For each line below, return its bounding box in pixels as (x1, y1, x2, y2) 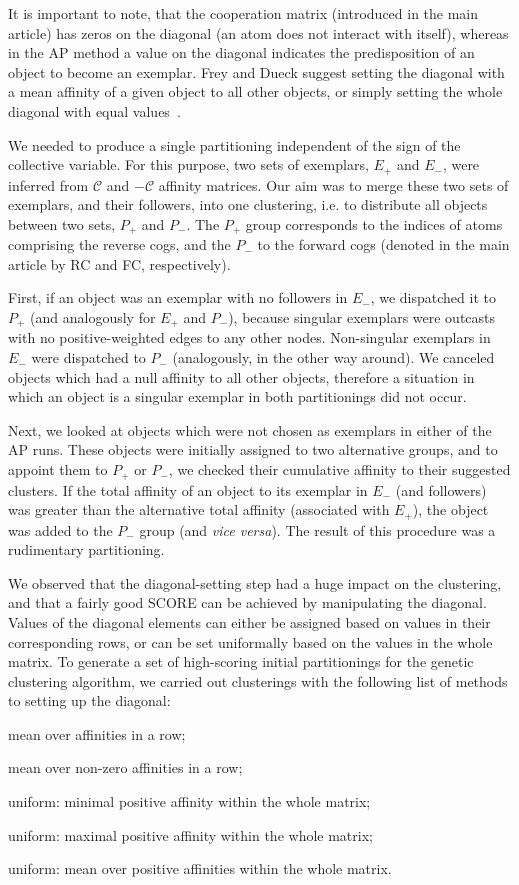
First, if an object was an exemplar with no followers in (8, 287, 348, 308)
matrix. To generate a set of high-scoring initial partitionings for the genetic (8, 651, 474, 672)
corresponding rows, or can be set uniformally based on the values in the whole (8, 631, 493, 652)
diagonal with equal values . (8, 100, 181, 121)
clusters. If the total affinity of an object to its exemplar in (8, 479, 368, 500)
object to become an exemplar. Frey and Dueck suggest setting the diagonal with (8, 61, 505, 82)
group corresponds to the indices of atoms (245, 213, 503, 234)
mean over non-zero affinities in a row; (8, 757, 243, 778)
